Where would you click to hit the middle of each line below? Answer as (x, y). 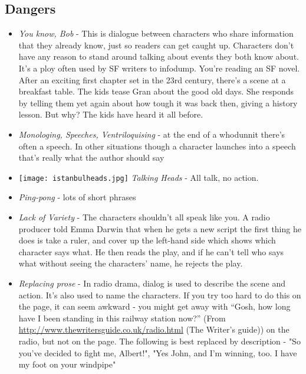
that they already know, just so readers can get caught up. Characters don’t (156, 45)
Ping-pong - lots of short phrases (77, 197)
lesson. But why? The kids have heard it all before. (111, 114)
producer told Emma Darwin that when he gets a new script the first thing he (160, 228)
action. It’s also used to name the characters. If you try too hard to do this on (160, 295)
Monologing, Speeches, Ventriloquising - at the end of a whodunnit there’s (152, 134)
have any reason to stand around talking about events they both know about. (159, 56)
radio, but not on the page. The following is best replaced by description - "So (159, 341)
